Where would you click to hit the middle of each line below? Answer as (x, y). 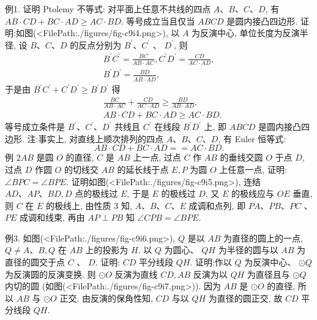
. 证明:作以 (211, 262)
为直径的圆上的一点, (263, 238)
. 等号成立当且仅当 (158, 21)
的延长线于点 (143, 169)
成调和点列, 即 (217, 205)
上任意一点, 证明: (253, 169)
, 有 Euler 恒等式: (252, 138)
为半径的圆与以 (248, 250)
